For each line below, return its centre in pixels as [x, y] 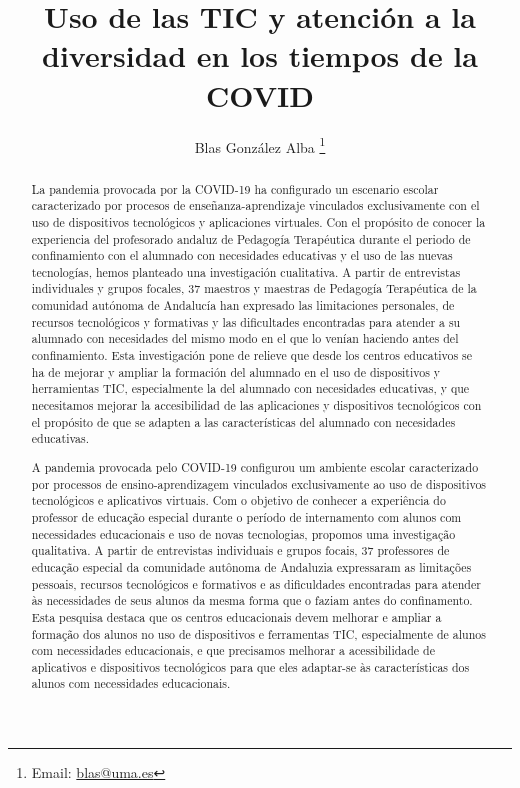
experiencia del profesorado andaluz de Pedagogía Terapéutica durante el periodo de [251, 238]
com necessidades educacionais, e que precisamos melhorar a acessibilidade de [233, 650]
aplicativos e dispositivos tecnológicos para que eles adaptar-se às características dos [250, 666]
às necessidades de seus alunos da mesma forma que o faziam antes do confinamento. [252, 600]
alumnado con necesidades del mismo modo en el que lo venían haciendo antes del [245, 338]
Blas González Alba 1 [260, 145]
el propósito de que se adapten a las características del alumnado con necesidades [243, 421]
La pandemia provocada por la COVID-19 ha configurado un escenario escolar [235, 188]
